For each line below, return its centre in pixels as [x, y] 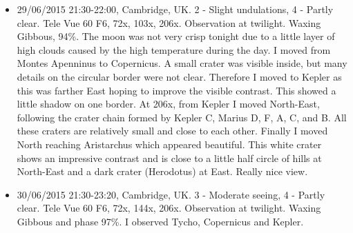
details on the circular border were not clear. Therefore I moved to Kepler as [179, 76]
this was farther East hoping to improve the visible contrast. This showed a [176, 90]
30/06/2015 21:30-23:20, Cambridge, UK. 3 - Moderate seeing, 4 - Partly [171, 194]
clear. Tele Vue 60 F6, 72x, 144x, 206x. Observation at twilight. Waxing [169, 208]
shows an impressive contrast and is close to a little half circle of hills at [169, 158]
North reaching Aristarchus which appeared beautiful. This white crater [169, 144]
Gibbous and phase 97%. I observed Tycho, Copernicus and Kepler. [160, 221]
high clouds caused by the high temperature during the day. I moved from [174, 49]
